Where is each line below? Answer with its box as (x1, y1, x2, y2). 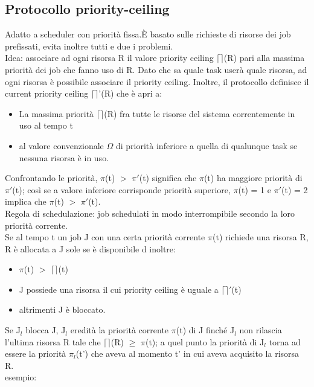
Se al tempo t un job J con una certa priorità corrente (5, 231, 205, 243)
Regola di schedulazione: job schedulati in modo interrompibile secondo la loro (5, 206, 295, 219)
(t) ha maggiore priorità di (203, 171, 303, 184)
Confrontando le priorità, (5, 171, 98, 184)
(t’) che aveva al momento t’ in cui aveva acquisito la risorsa (75, 347, 300, 360)
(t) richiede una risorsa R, (212, 231, 309, 243)
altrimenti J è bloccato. (19, 303, 106, 316)
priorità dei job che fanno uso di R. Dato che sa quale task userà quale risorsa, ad (5, 63, 307, 75)
